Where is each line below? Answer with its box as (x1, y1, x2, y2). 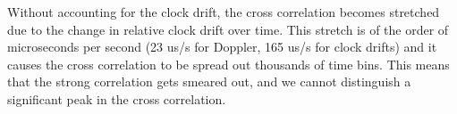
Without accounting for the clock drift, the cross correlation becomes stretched (7, 3, 440, 20)
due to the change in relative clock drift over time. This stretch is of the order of (7, 20, 449, 38)
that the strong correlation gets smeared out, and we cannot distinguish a (7, 72, 411, 91)
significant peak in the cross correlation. (7, 89, 226, 108)
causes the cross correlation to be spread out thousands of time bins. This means (7, 54, 450, 73)
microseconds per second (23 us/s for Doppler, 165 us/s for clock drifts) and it (7, 37, 437, 56)
